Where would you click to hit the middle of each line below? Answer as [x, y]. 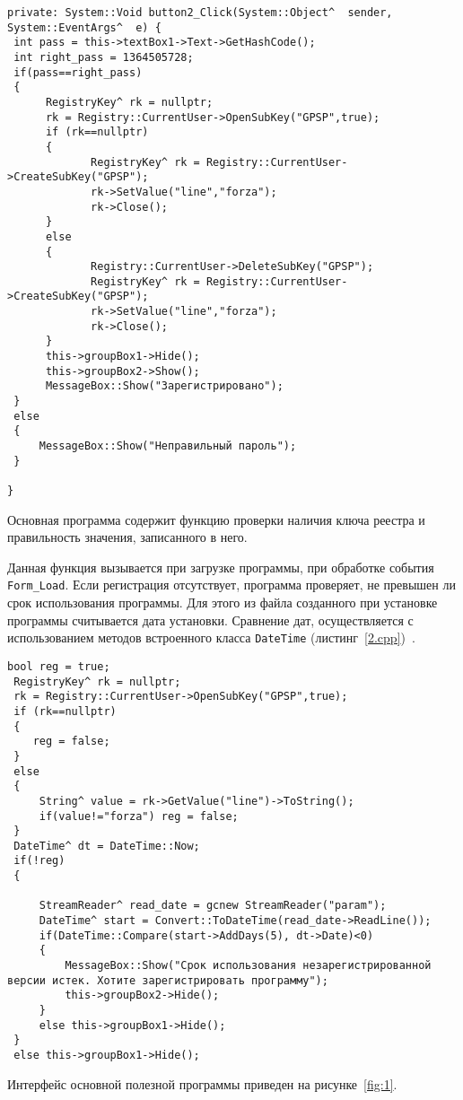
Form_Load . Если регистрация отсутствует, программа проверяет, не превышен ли [231, 585]
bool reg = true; [59, 666]
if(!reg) [39, 861]
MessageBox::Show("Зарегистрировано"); [164, 386]
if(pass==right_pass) [78, 72]
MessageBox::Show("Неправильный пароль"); [168, 446]
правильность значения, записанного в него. [127, 537]
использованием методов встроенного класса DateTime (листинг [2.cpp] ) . [211, 637]
